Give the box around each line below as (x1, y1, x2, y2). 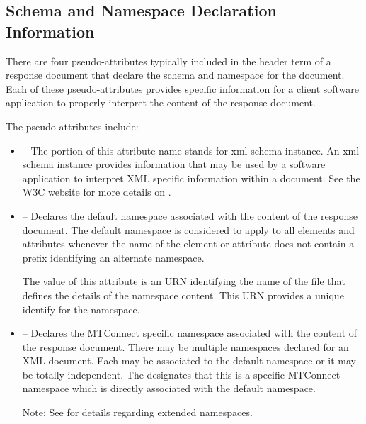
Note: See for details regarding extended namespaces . (22, 405, 253, 420)
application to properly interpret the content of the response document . (6, 95, 316, 110)
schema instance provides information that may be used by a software (22, 157, 326, 172)
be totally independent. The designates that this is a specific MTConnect (22, 367, 341, 381)
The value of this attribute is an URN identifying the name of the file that (22, 274, 345, 289)
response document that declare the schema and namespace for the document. (6, 67, 345, 82)
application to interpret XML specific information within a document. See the (22, 170, 360, 185)
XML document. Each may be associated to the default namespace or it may (22, 353, 356, 368)
